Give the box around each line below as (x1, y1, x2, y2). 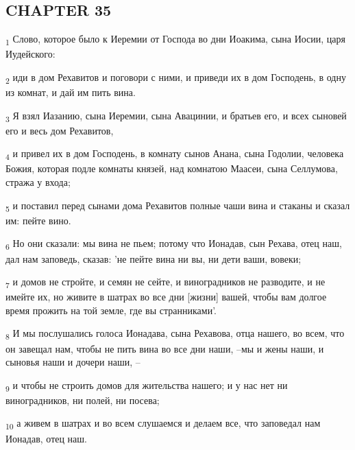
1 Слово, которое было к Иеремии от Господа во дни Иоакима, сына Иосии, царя (5, 32, 346, 47)
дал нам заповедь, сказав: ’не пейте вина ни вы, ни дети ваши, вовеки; (5, 251, 302, 265)
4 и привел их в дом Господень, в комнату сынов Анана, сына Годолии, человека (5, 146, 344, 163)
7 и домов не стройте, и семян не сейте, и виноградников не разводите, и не (5, 274, 326, 290)
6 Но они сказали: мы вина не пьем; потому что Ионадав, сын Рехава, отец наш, (5, 236, 342, 252)
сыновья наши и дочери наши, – (5, 355, 140, 369)
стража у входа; (5, 175, 71, 189)
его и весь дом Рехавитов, (5, 123, 114, 137)
